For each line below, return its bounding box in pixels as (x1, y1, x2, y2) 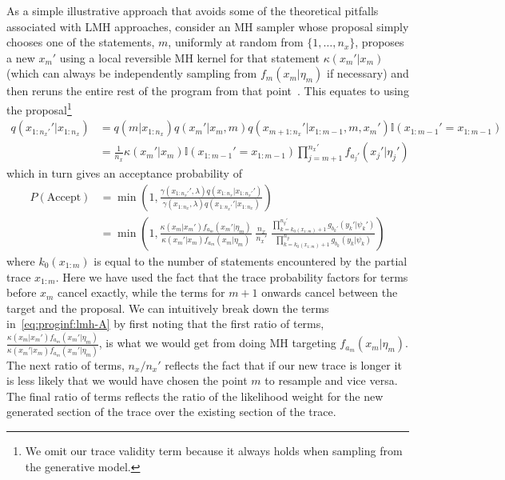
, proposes (355, 34, 404, 50)
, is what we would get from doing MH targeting (98, 334, 336, 351)
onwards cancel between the (261, 284, 398, 301)
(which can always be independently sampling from (6, 65, 257, 82)
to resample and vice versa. (264, 372, 398, 389)
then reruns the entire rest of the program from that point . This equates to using (6, 82, 409, 99)
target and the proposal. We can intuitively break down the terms (6, 299, 329, 316)
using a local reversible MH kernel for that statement (59, 49, 320, 66)
